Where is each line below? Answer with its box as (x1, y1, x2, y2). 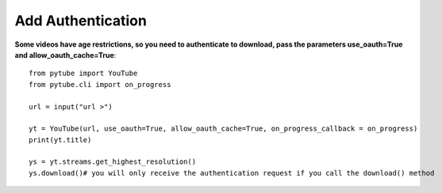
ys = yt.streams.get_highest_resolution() (29, 157, 197, 166)
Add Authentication (14, 12, 147, 29)
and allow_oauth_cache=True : (14, 50, 117, 59)
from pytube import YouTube (29, 69, 138, 78)
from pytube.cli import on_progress (29, 80, 171, 89)
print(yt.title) (29, 135, 92, 144)
